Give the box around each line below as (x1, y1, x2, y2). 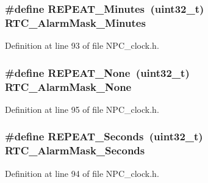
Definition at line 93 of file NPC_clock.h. (5, 39, 159, 52)
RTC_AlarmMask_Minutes (5, 15, 146, 30)
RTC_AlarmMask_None (5, 79, 132, 94)
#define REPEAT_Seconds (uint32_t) (5, 129, 203, 144)
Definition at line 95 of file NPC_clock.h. (5, 102, 159, 115)
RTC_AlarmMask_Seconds (5, 143, 145, 158)
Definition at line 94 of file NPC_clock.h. (5, 167, 159, 179)
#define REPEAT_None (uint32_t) (5, 65, 190, 80)
